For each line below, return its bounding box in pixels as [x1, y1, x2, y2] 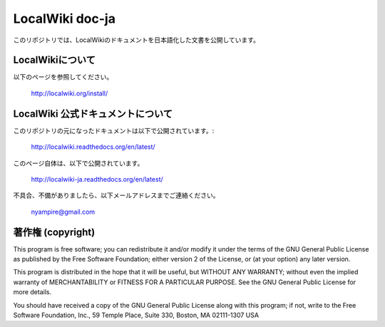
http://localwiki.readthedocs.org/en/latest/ [31, 142, 156, 151]
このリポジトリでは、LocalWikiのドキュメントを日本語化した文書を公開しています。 [13, 36, 260, 44]
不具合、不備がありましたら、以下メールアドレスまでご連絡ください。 [13, 191, 220, 199]
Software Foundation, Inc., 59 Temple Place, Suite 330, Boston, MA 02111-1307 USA [13, 311, 260, 319]
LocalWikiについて [13, 54, 96, 66]
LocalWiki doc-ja [13, 11, 115, 26]
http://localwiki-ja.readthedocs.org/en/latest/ [31, 175, 163, 183]
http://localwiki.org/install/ [31, 89, 108, 98]
